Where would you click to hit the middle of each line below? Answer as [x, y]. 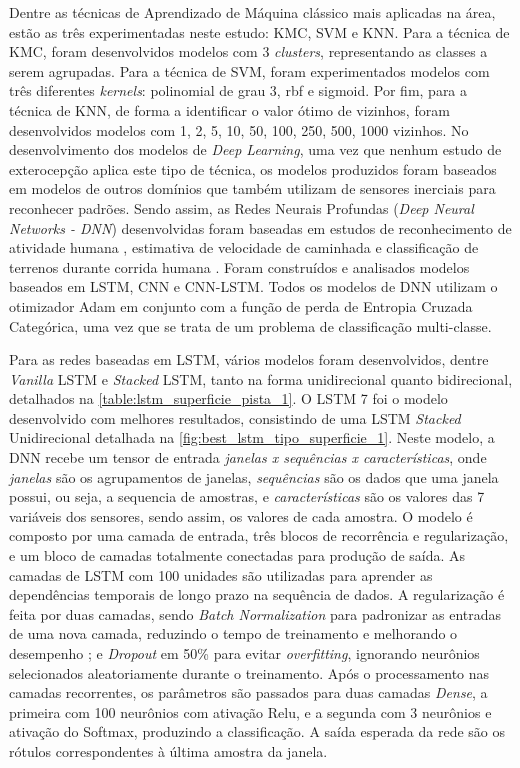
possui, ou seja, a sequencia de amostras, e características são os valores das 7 [247, 496]
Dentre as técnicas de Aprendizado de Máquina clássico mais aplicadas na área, [252, 12]
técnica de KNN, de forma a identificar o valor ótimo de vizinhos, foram [229, 109]
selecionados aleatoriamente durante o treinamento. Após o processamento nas [249, 672]
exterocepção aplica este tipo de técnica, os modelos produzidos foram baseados [253, 168]
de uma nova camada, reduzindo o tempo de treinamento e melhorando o [233, 633]
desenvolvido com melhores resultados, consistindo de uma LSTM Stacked [235, 417]
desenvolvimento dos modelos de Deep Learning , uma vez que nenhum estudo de [255, 149]
